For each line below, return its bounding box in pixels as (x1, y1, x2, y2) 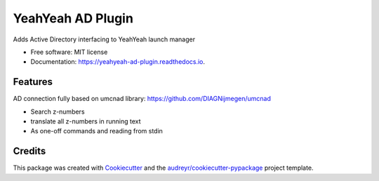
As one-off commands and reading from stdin (30, 127, 163, 135)
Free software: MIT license (30, 48, 108, 56)
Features (13, 76, 53, 88)
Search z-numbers (30, 107, 85, 116)
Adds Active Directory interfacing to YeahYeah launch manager (13, 35, 196, 43)
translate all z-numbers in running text (30, 117, 141, 126)
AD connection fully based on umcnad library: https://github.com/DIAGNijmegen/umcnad (13, 95, 272, 103)
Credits (13, 145, 46, 157)
